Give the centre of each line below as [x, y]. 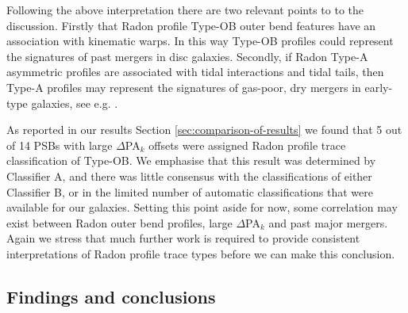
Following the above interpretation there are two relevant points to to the [185, 10]
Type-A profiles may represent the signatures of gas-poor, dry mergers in [184, 87]
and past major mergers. [328, 222]
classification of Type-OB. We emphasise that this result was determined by [191, 160]
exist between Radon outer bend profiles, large [119, 222]
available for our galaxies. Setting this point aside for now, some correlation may [202, 207]
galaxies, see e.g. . [75, 103]
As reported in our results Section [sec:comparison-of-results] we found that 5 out [204, 130]
